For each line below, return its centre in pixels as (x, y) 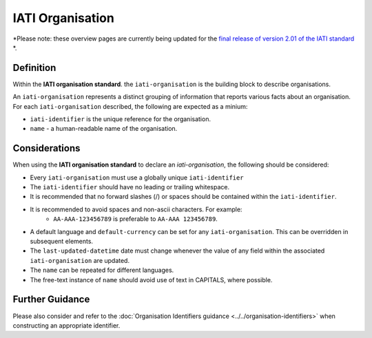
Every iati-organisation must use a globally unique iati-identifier (137, 177)
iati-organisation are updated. (80, 260)
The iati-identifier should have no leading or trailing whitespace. (130, 187)
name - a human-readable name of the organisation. (104, 129)
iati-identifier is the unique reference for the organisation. (121, 119)
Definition (34, 68)
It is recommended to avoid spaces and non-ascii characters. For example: (136, 209)
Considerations (46, 148)
